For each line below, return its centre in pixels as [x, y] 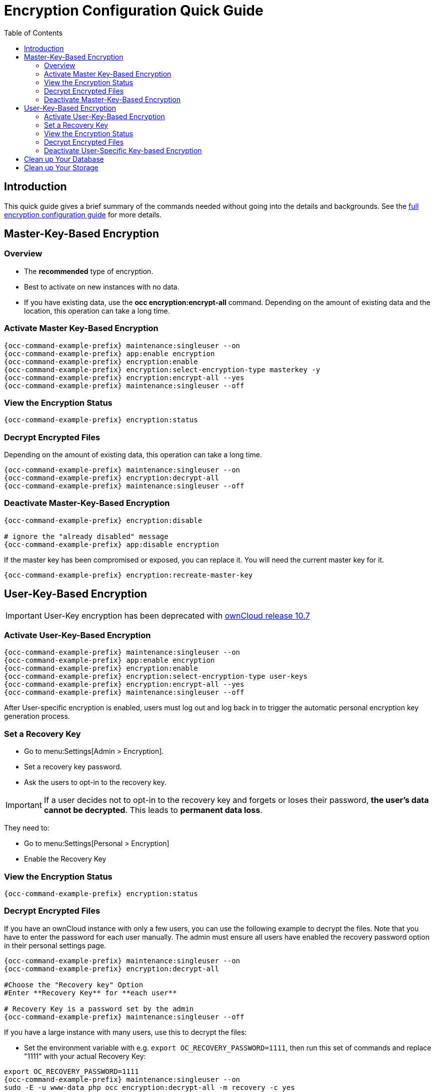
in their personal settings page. [55, 945]
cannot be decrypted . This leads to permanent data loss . [153, 810]
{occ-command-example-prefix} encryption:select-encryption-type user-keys [156, 676]
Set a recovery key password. [73, 767]
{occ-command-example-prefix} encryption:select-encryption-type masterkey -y [162, 369]
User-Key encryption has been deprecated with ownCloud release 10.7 [177, 615]
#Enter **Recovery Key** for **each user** [90, 993]
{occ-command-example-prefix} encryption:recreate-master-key [128, 575]
